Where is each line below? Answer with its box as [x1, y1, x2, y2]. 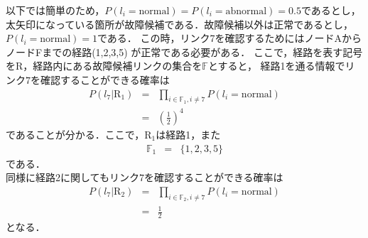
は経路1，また [156, 126, 221, 141]
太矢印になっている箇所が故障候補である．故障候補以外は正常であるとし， [6, 16, 354, 31]
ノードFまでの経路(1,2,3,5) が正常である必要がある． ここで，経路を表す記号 [6, 44, 363, 59]
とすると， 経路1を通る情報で [207, 58, 345, 73]
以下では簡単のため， [6, 3, 105, 17]
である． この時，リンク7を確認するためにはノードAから [97, 31, 362, 45]
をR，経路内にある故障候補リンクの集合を [6, 58, 202, 73]
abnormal [225, 6, 267, 16]
